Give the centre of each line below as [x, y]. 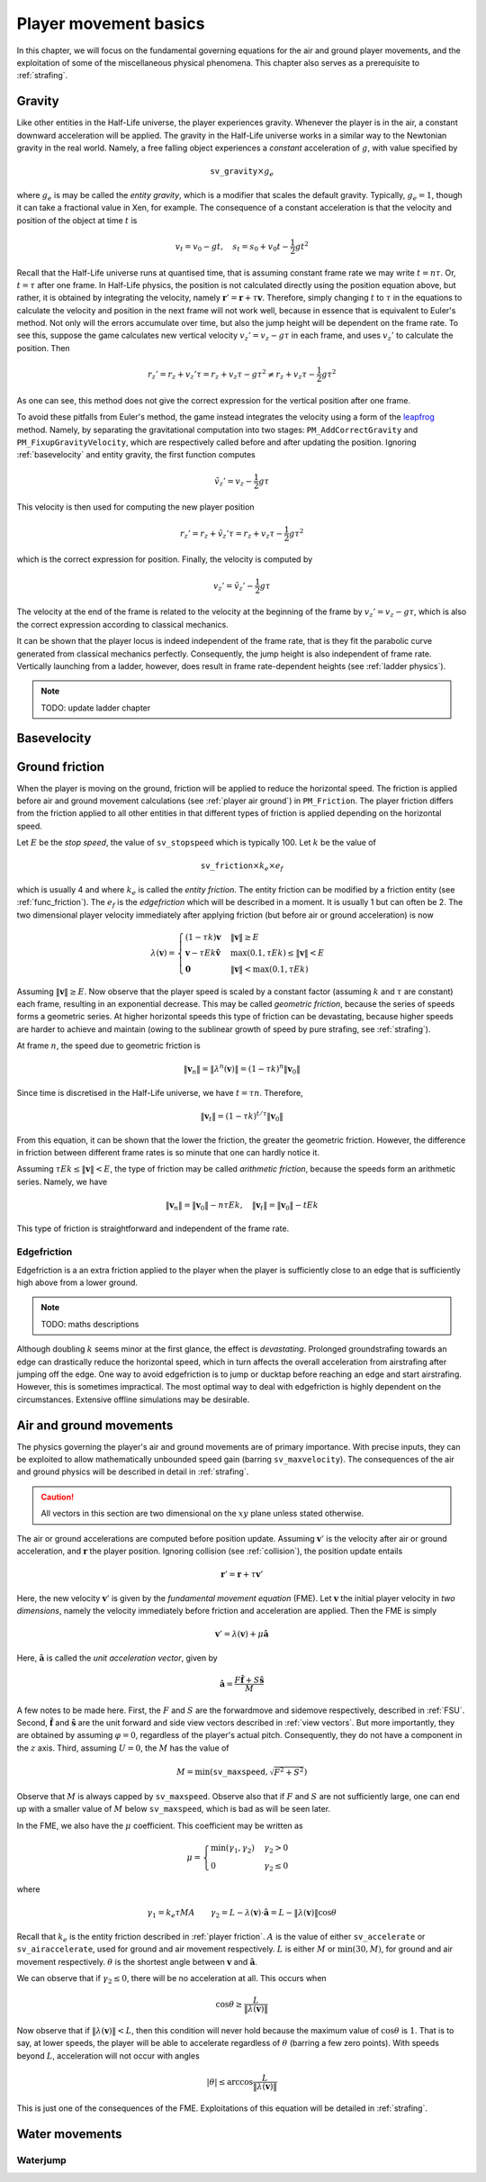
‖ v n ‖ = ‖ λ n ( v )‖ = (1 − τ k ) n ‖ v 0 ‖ [242, 1069]
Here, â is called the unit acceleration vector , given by [117, 1658]
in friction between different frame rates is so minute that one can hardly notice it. [168, 1152]
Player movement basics [111, 23]
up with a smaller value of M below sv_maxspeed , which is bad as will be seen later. [174, 1809]
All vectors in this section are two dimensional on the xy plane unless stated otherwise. [202, 1514]
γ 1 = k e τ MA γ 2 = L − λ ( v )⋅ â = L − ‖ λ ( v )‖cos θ [242, 1914]
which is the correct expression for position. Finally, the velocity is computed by [165, 559]
